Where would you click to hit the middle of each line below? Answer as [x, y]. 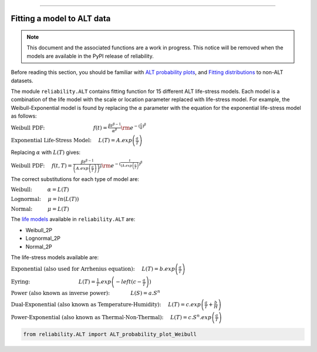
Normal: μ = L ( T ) [40, 209]
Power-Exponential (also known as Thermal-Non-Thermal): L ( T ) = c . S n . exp [111, 317]
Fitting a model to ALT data [61, 19]
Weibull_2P [39, 230]
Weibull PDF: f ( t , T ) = [42, 166]
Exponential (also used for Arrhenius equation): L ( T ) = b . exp [93, 269]
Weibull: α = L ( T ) [40, 189]
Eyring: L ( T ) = [53, 282]
